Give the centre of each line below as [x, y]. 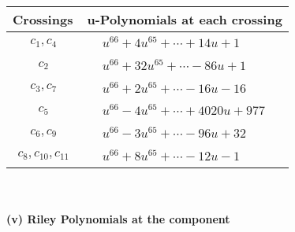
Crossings [43, 19]
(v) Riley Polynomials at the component [118, 219]
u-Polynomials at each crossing [185, 19]
